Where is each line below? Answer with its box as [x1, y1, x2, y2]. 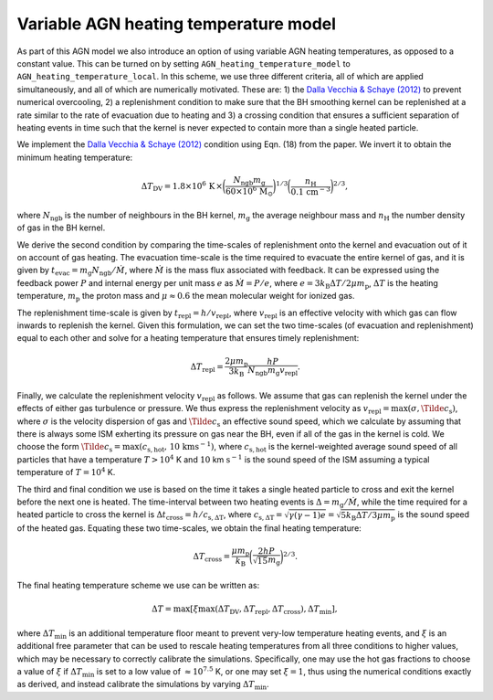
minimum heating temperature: [16, 152, 133, 163]
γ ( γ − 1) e [288, 510, 326, 521]
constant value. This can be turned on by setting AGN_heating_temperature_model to [16, 58, 351, 69]
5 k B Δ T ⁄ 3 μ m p [341, 510, 396, 523]
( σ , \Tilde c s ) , [407, 403, 458, 416]
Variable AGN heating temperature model [16, 14, 337, 34]
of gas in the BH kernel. [16, 222, 106, 233]
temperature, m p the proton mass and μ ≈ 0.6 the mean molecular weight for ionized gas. [16, 291, 355, 303]
